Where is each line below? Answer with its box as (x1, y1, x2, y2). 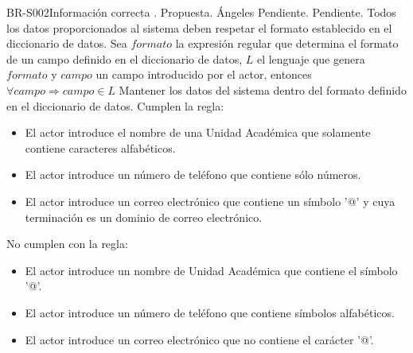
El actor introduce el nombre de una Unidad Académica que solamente (25, 124, 371, 141)
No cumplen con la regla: (6, 235, 128, 252)
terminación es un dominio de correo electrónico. (25, 208, 263, 225)
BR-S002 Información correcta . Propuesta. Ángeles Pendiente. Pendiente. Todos (6, 4, 396, 20)
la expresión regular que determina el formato (175, 35, 399, 52)
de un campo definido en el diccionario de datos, (6, 50, 243, 67)
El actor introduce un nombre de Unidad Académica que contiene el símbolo (25, 262, 398, 278)
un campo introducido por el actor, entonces (95, 66, 312, 83)
